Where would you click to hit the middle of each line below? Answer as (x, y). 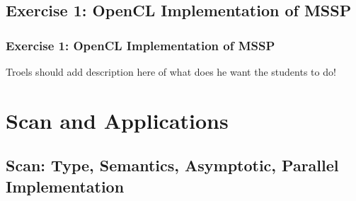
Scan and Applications (117, 120)
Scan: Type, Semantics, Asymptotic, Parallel (172, 165)
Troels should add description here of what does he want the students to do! (171, 71)
